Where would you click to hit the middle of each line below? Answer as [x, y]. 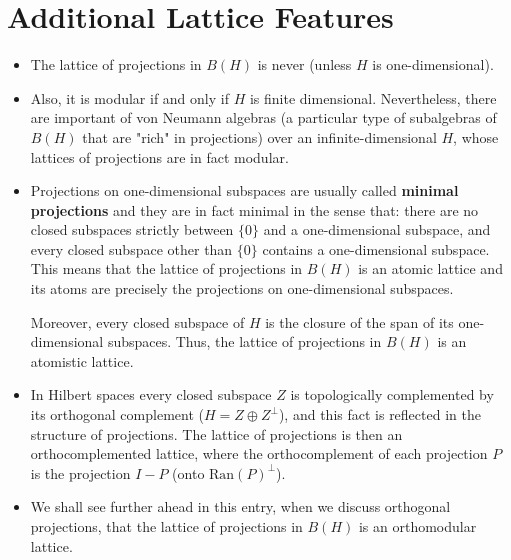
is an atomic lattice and [430, 268]
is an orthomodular [417, 526]
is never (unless [304, 64]
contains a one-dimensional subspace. [376, 248]
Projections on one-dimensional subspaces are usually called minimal [244, 190]
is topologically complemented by [392, 394]
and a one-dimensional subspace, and [377, 229]
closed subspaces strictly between [132, 229]
